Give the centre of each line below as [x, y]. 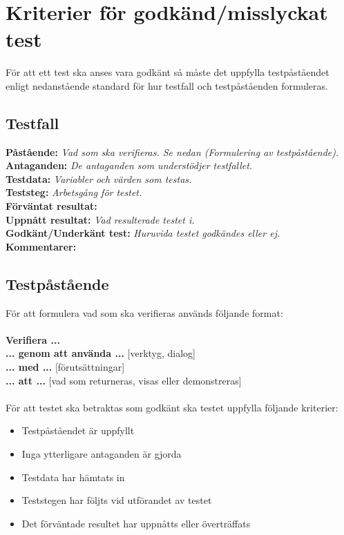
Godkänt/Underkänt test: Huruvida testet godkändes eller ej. [143, 233]
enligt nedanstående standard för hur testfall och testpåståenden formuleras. [167, 85]
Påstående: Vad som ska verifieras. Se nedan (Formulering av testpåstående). [172, 152]
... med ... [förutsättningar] [65, 367]
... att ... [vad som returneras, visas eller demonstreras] [124, 380]
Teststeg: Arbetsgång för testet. [74, 192]
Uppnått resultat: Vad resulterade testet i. [100, 219]
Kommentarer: [41, 246]
